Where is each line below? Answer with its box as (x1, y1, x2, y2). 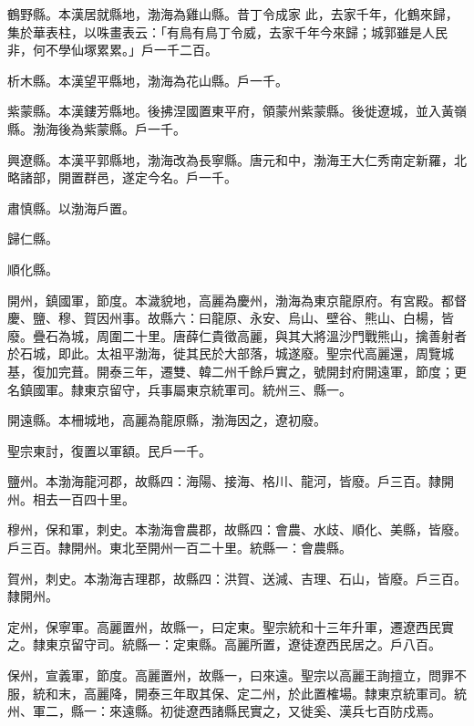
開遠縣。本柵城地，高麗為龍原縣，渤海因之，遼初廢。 (7, 410, 326, 430)
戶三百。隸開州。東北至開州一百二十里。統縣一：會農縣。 (7, 538, 352, 557)
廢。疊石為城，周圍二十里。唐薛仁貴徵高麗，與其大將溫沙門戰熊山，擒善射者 (7, 326, 467, 345)
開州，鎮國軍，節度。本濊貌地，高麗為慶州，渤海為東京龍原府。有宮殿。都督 (7, 290, 467, 309)
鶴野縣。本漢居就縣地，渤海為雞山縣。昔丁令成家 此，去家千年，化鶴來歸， (7, 5, 459, 23)
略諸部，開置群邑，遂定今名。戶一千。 (7, 168, 237, 187)
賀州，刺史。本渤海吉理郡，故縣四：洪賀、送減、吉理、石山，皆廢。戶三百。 (7, 568, 467, 587)
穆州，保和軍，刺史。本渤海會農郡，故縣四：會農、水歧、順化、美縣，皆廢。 (7, 520, 467, 539)
